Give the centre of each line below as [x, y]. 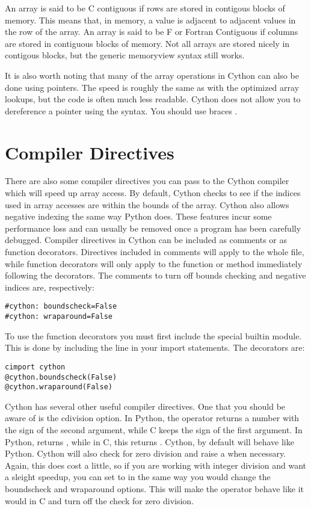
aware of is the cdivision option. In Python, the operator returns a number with [152, 418]
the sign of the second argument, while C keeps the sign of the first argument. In [154, 430]
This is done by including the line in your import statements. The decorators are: [155, 347]
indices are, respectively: [50, 287]
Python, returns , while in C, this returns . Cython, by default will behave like [149, 441]
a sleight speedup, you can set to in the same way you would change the [138, 477]
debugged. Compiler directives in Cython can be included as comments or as [146, 240]
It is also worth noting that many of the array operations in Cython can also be [152, 75]
